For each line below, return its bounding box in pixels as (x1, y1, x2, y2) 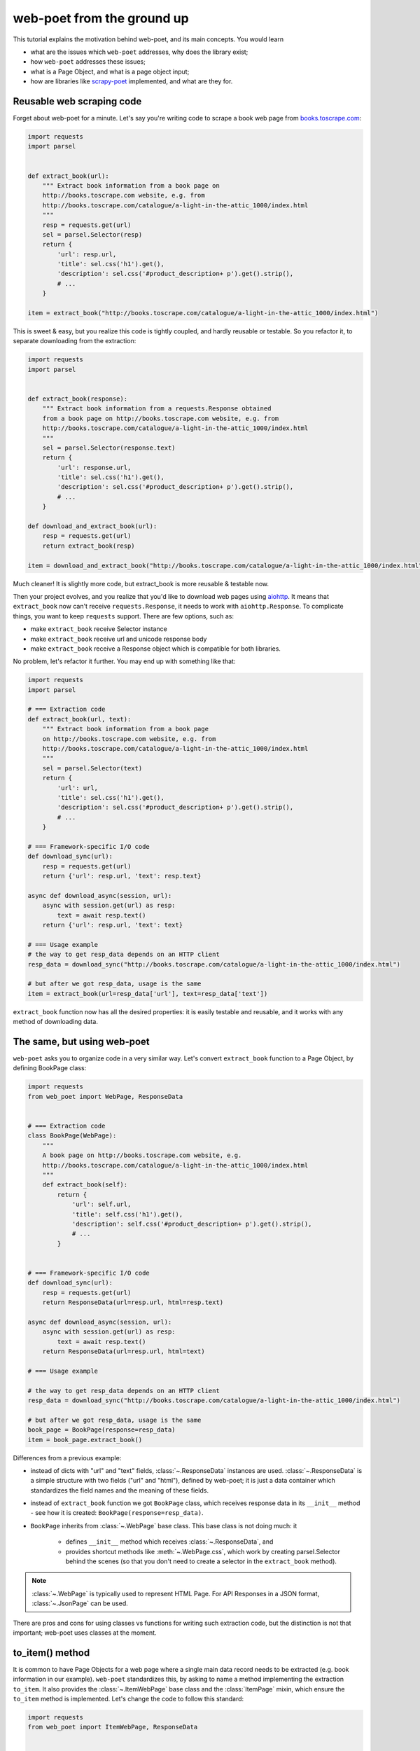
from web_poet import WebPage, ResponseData (27, 1093, 183, 1100)
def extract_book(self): (42, 1181, 128, 1189)
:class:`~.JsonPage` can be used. (31, 1599, 129, 1607)
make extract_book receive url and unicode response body (30, 635, 207, 643)
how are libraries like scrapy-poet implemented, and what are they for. (30, 77, 233, 85)
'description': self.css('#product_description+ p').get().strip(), (71, 1219, 312, 1228)
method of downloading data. (13, 1018, 98, 1026)
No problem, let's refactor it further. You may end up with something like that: (13, 657, 236, 665)
